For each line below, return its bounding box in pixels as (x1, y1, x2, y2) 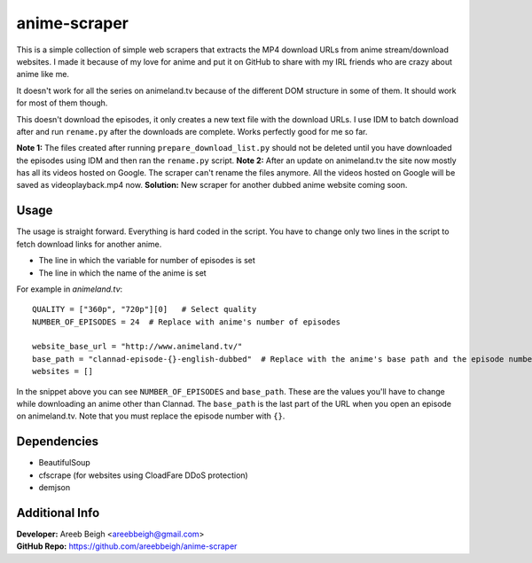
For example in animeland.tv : (16, 284, 123, 294)
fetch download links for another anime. (16, 238, 162, 249)
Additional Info (16, 505, 100, 520)
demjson (38, 482, 71, 493)
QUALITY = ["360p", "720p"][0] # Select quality (32, 304, 257, 315)
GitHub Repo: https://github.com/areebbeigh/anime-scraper (16, 541, 238, 551)
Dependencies (16, 434, 99, 450)
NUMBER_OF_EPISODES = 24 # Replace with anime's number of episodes (32, 317, 341, 327)
